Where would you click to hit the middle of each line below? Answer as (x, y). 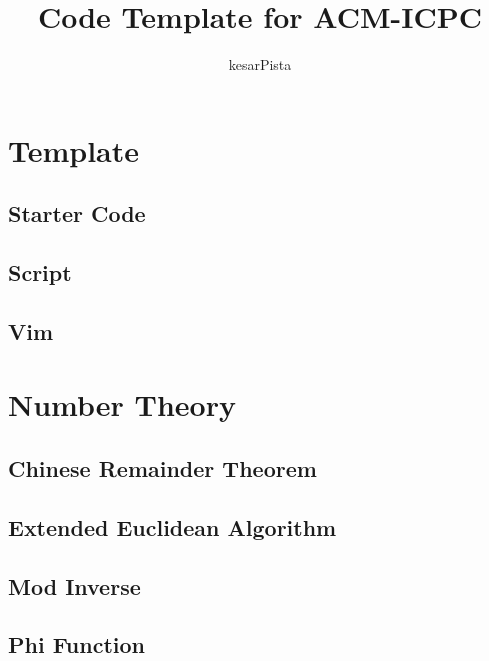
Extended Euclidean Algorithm (172, 526)
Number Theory (122, 404)
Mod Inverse (74, 585)
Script (40, 272)
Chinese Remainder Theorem (162, 468)
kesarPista (260, 64)
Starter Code (77, 213)
